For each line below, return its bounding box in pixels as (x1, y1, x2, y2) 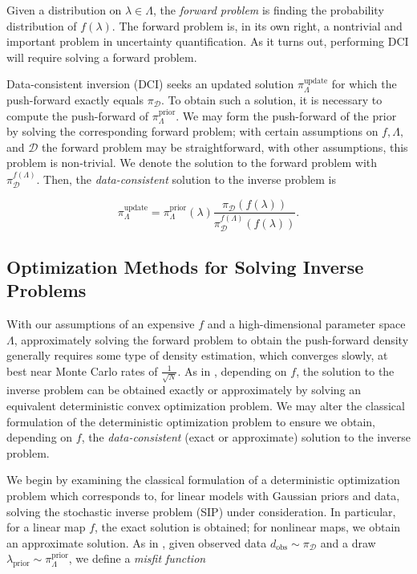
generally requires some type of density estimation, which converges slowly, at (6, 347, 388, 364)
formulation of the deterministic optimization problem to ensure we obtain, (6, 413, 375, 429)
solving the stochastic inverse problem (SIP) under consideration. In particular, (6, 503, 396, 519)
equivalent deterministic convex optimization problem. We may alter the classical (6, 397, 405, 413)
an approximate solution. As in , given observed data (6, 534, 267, 551)
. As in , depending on (177, 362, 287, 379)
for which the (331, 75, 397, 92)
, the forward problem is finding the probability (153, 2, 384, 18)
